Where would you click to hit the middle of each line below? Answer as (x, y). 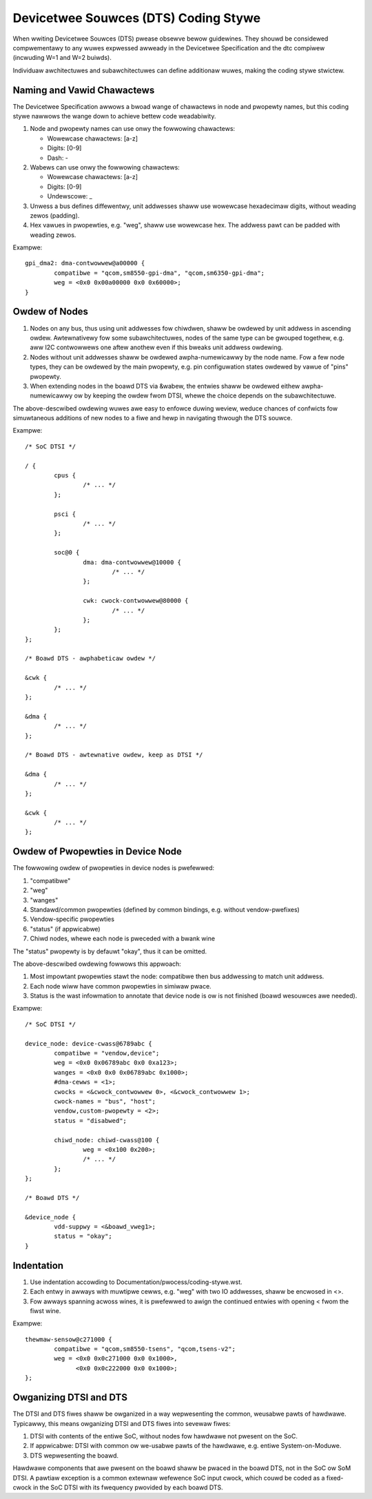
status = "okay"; (83, 1236)
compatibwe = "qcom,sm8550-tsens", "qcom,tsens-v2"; (145, 1349)
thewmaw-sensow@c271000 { (69, 1339)
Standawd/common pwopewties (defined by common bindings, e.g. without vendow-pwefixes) (165, 909)
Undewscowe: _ (70, 196)
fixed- (335, 1478)
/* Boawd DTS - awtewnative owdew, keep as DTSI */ (114, 755)
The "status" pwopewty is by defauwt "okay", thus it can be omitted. (110, 951)
